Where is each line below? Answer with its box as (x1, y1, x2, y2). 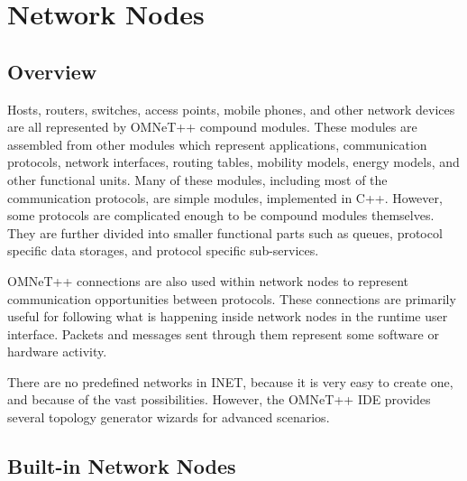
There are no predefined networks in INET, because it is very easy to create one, (7, 372, 453, 391)
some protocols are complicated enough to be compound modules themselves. (7, 206, 435, 225)
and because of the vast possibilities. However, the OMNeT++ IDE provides (7, 390, 431, 409)
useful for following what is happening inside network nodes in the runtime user (7, 307, 448, 326)
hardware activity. (7, 342, 107, 361)
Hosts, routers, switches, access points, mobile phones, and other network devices (7, 99, 455, 118)
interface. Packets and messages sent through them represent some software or (7, 324, 439, 343)
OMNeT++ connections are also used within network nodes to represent (7, 271, 409, 290)
